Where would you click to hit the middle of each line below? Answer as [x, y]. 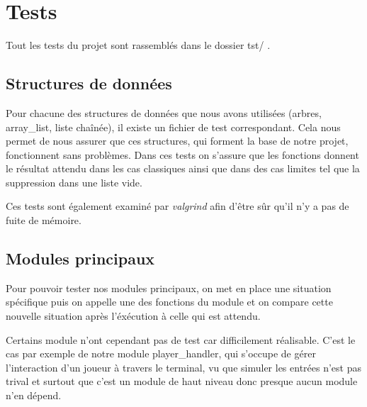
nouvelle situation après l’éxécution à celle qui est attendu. [133, 316]
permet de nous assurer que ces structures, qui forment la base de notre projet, [177, 141]
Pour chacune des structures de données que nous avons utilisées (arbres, [164, 112]
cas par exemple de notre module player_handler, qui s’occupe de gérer [161, 353]
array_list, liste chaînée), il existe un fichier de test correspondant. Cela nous [173, 127]
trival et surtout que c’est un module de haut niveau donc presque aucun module [182, 381]
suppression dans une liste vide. [74, 182]
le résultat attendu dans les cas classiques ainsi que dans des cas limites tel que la [183, 168]
